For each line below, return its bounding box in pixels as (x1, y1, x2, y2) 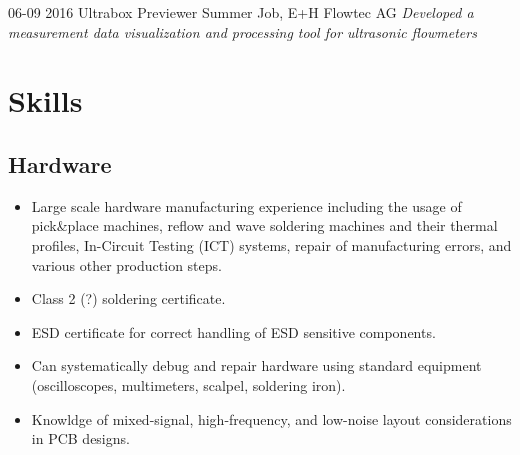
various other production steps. (31, 254, 222, 275)
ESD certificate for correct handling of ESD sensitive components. (31, 321, 436, 342)
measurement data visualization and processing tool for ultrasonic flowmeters (8, 21, 477, 42)
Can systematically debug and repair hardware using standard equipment (31, 355, 482, 376)
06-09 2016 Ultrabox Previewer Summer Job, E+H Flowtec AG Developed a (8, 2, 474, 22)
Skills (8, 80, 83, 121)
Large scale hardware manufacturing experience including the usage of (31, 195, 462, 216)
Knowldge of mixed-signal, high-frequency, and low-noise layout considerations (31, 408, 512, 429)
